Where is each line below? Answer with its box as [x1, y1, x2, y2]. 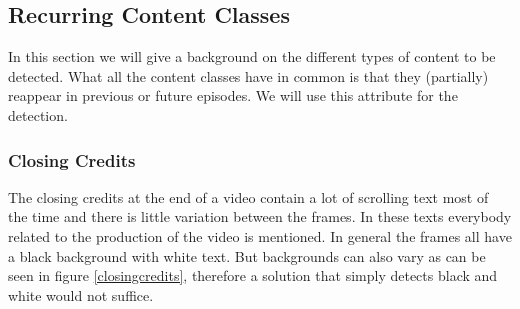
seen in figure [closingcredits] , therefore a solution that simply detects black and [8, 265, 498, 286]
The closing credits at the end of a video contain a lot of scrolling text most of [8, 186, 489, 207]
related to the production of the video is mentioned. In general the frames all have [8, 225, 512, 246]
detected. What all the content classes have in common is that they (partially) [8, 65, 489, 86]
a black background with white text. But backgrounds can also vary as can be [8, 245, 486, 266]
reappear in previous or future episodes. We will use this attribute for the [8, 85, 458, 106]
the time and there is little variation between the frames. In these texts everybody [8, 206, 512, 227]
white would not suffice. [8, 284, 154, 305]
